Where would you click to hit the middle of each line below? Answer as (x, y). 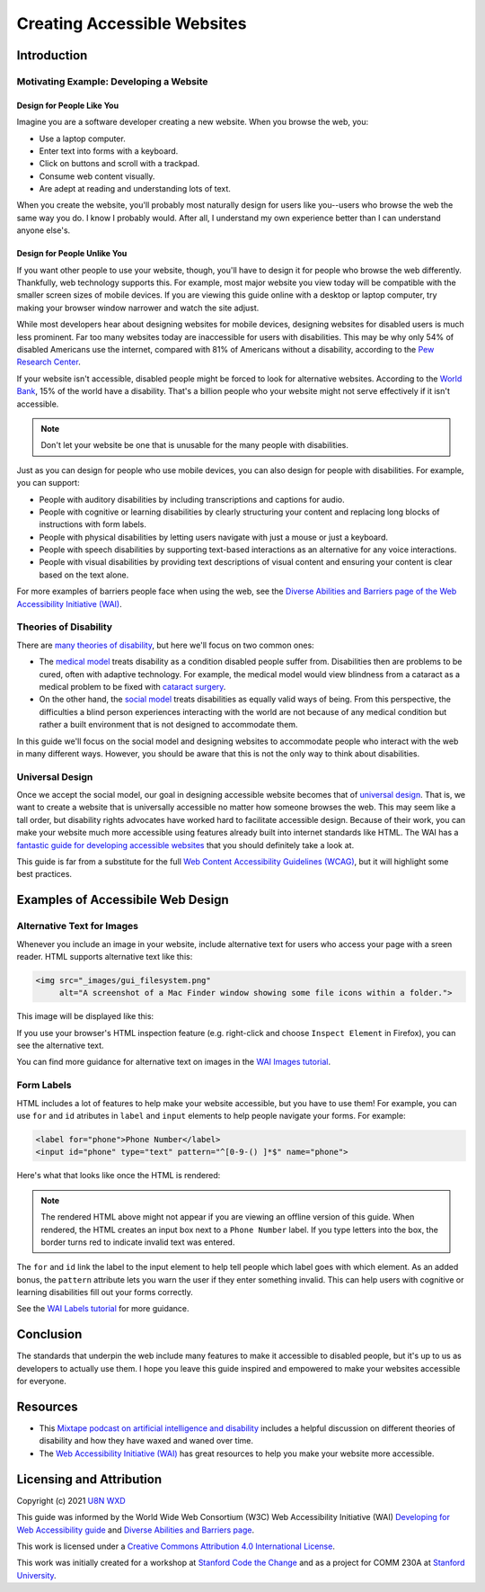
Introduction (52, 55)
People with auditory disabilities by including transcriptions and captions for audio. (192, 499)
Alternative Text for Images (78, 926)
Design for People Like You (68, 105)
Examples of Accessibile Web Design (123, 900)
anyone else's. (44, 230)
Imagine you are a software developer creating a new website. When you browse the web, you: (193, 122)
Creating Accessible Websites (132, 23)
